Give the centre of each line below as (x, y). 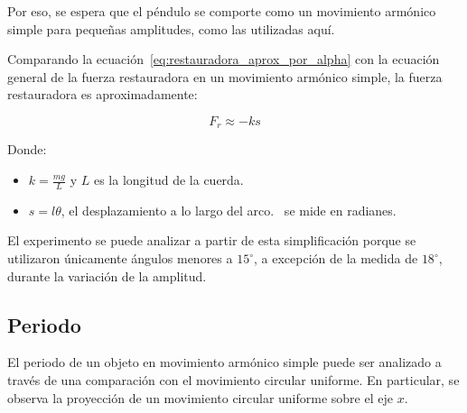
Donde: (27, 149)
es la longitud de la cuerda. (168, 180)
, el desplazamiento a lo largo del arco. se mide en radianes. (229, 210)
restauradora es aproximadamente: (103, 94)
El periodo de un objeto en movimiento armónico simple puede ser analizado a (224, 362)
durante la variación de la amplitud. (107, 275)
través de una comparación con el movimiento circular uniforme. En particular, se (233, 380)
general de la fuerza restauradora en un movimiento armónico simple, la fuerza (225, 76)
